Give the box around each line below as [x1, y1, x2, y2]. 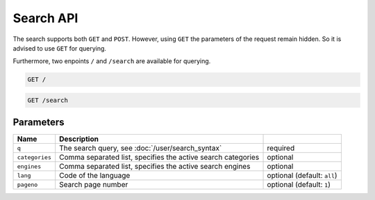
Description [59, 134, 99, 144]
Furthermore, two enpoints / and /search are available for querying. [12, 57, 211, 65]
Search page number [59, 180, 128, 190]
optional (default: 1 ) [267, 180, 331, 190]
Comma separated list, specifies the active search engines [59, 162, 251, 172]
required [267, 143, 295, 153]
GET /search [27, 96, 69, 104]
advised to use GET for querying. [12, 44, 107, 52]
